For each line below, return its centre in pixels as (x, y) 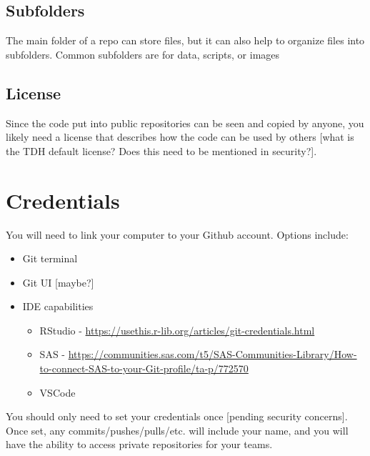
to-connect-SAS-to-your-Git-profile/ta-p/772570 (144, 368)
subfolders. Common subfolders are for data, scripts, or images (143, 54)
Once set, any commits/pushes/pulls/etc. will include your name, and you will (177, 430)
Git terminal (50, 258)
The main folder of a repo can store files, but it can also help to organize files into (185, 40)
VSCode (57, 392)
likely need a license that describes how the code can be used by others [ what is (180, 137)
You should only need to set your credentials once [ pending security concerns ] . (177, 416)
